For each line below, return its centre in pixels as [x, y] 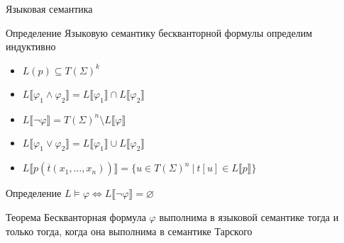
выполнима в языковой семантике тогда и [249, 216]
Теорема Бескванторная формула [76, 216]
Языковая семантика [49, 9]
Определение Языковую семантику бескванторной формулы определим [159, 32]
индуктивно [31, 46]
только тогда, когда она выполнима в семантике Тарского [129, 231]
